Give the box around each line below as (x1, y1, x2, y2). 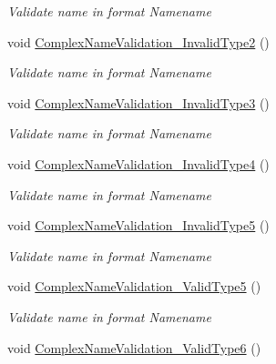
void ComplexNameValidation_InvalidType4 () (7, 154, 270, 173)
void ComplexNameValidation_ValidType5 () (7, 277, 261, 296)
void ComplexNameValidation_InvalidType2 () (7, 32, 270, 51)
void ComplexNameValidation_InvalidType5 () (7, 216, 270, 235)
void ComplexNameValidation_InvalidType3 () (7, 93, 270, 112)
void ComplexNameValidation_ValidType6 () (7, 338, 261, 357)
